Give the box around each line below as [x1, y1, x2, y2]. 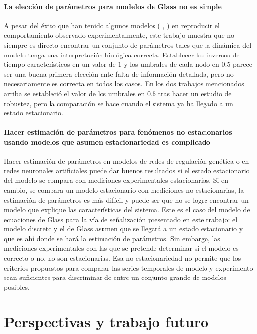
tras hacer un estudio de [158, 88, 232, 98]
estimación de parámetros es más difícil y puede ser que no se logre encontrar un [4, 194, 249, 205]
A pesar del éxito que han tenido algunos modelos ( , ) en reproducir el [4, 20, 220, 30]
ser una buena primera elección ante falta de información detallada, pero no [4, 68, 234, 79]
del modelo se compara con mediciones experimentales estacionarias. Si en [4, 175, 229, 185]
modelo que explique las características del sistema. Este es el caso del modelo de [4, 204, 250, 215]
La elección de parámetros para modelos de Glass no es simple [4, 1, 222, 11]
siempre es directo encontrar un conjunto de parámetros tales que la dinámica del [4, 39, 252, 50]
